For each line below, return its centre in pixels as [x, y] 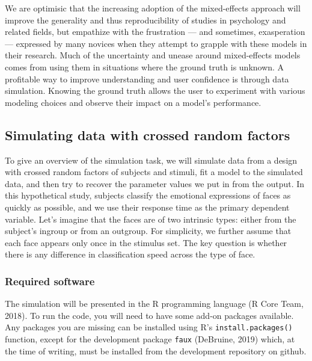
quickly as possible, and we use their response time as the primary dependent [147, 207]
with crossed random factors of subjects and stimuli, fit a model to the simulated [154, 172]
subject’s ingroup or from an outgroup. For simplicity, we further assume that [148, 231]
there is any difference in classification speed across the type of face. [130, 254]
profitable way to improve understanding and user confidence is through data [147, 79]
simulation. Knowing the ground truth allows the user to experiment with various [155, 91]
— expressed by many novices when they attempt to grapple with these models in [156, 43]
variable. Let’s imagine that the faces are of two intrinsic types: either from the [151, 219]
